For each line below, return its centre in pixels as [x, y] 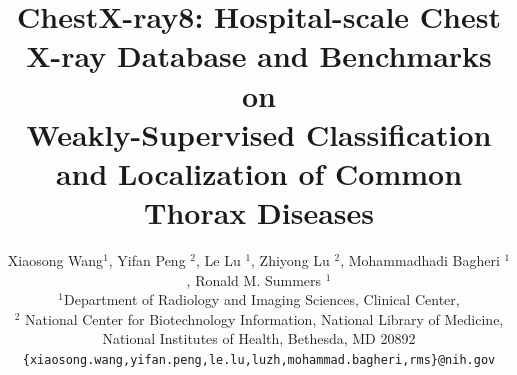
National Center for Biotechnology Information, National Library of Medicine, [264, 318]
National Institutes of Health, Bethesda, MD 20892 [259, 338]
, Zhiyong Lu [290, 260]
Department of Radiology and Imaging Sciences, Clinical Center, [262, 299]
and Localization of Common [259, 172]
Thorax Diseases [259, 212]
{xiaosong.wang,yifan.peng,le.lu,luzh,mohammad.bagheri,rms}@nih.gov [259, 360]
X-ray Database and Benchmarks [259, 55]
